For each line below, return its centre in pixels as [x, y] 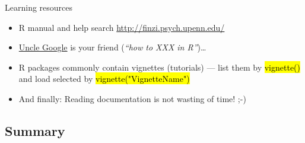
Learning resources [39, 7]
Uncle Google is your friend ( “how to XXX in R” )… [112, 47]
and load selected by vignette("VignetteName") [104, 79]
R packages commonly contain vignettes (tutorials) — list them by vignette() [159, 67]
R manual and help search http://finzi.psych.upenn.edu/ [122, 27]
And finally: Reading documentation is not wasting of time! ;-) [132, 98]
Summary [35, 130]
